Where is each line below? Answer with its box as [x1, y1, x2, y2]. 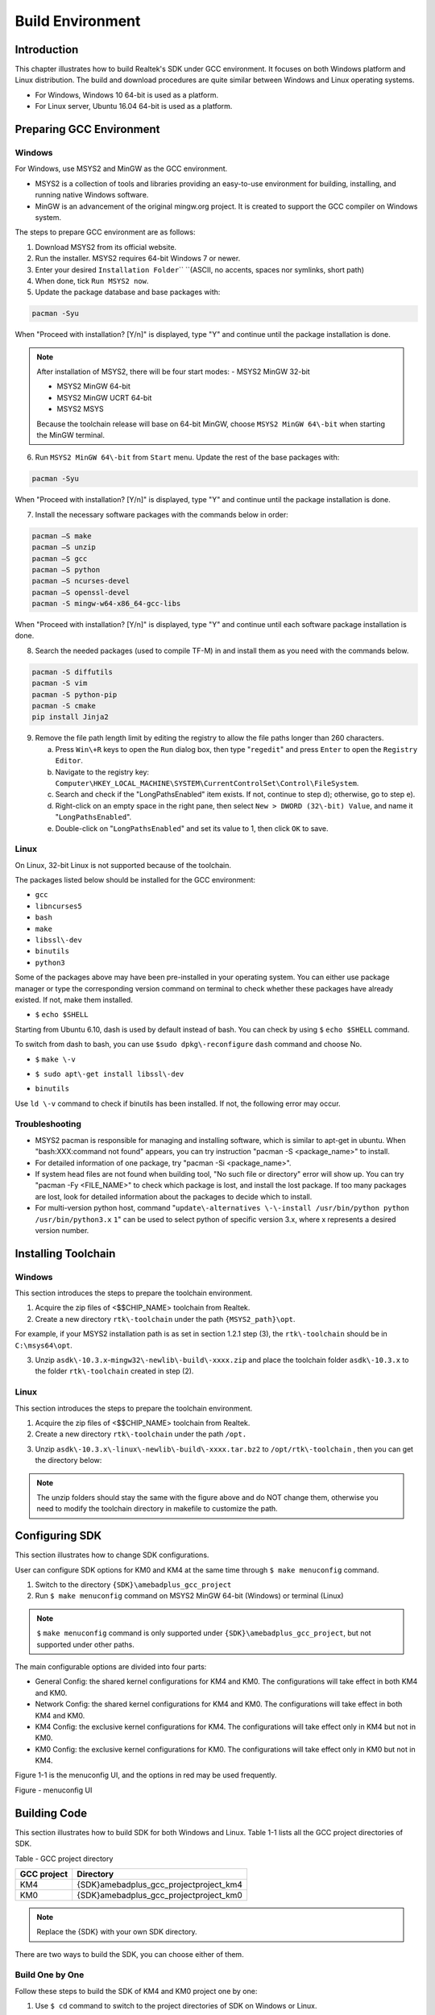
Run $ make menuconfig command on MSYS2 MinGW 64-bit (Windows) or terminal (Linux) [35, 1591, 344, 1601]
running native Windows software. [35, 190, 149, 200]
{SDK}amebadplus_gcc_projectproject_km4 [77, 1879, 243, 1890]
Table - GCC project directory [14, 1854, 114, 1863]
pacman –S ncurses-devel [31, 576, 130, 586]
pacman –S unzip [31, 542, 97, 552]
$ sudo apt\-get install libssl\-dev [35, 1069, 184, 1078]
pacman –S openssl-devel [31, 588, 130, 596]
